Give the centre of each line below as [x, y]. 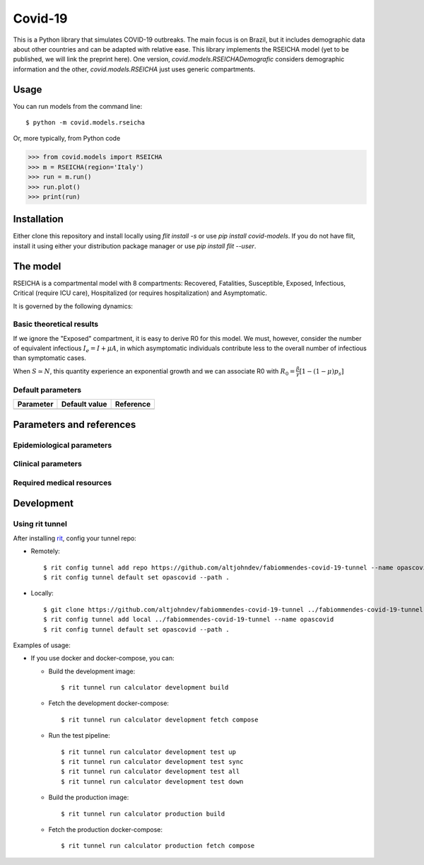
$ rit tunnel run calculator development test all [151, 772]
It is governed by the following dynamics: [73, 306]
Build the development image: [92, 671]
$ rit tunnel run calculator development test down [152, 781]
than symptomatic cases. [49, 358]
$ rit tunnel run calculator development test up [149, 752]
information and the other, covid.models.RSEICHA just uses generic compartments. [134, 69]
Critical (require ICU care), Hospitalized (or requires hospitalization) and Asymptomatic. [140, 293]
